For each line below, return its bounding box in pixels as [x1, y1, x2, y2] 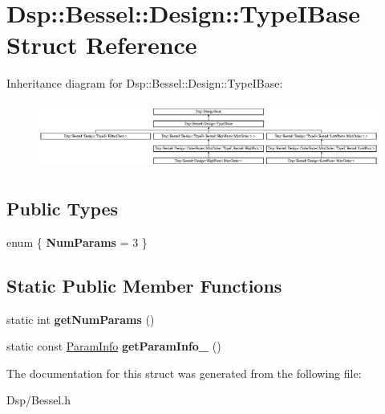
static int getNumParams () [6, 310, 155, 327]
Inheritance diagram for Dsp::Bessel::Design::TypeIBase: [6, 75, 283, 92]
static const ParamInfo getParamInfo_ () [6, 338, 221, 355]
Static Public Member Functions [6, 273, 282, 297]
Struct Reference [6, 28, 197, 61]
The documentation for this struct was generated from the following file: [6, 364, 362, 381]
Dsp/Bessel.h [6, 391, 71, 408]
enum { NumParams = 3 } [6, 233, 148, 250]
